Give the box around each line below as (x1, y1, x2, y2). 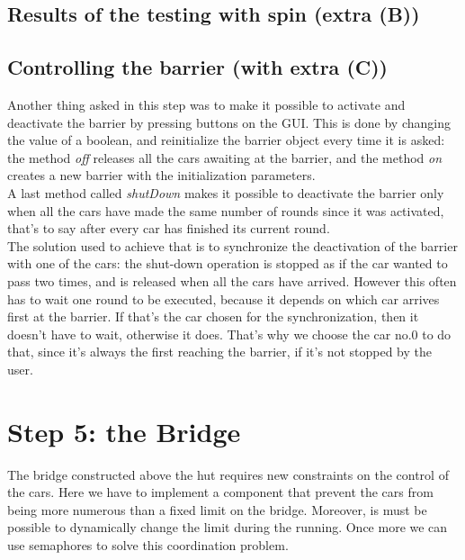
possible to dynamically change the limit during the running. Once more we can (7, 518, 448, 537)
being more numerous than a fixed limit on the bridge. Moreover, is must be (7, 500, 427, 519)
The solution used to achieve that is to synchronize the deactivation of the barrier (7, 236, 458, 255)
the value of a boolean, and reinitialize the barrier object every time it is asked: (7, 131, 445, 149)
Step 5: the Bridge (7, 412, 241, 449)
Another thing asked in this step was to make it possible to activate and (7, 95, 406, 113)
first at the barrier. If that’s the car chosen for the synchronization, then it (7, 307, 419, 326)
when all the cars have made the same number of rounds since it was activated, (7, 201, 444, 220)
